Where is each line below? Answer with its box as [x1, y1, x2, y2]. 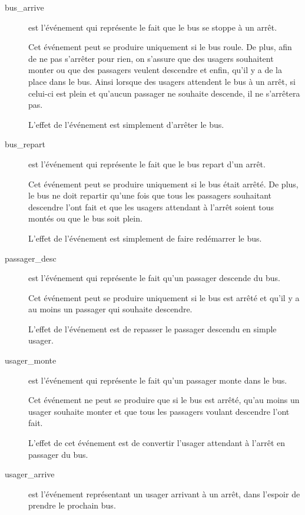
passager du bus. [28, 448, 88, 460]
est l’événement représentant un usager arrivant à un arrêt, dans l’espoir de [28, 487, 300, 500]
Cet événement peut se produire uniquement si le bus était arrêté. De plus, [28, 177, 299, 190]
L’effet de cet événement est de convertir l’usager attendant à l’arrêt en [28, 437, 286, 449]
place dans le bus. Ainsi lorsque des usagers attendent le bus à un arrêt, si [28, 75, 296, 87]
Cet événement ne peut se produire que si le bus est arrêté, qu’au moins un [28, 394, 300, 406]
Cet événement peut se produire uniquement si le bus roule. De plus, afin [28, 41, 292, 53]
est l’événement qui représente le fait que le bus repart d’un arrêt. [28, 157, 266, 170]
